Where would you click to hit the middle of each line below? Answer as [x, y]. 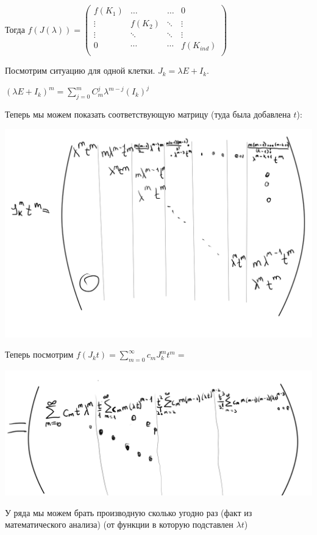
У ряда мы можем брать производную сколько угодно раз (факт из [129, 512]
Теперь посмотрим [39, 354]
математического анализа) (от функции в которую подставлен [119, 524]
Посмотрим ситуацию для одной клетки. [80, 70]
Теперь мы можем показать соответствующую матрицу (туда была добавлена [148, 114]
